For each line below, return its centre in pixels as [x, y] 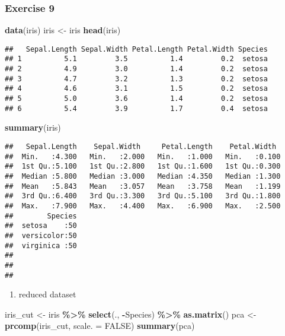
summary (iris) [33, 127]
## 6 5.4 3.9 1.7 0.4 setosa [136, 108]
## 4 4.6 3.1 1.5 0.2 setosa [136, 89]
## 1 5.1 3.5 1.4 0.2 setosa [136, 59]
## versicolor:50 [41, 235]
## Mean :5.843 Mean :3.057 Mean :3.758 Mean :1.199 [143, 186]
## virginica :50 [41, 245]
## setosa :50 [41, 226]
